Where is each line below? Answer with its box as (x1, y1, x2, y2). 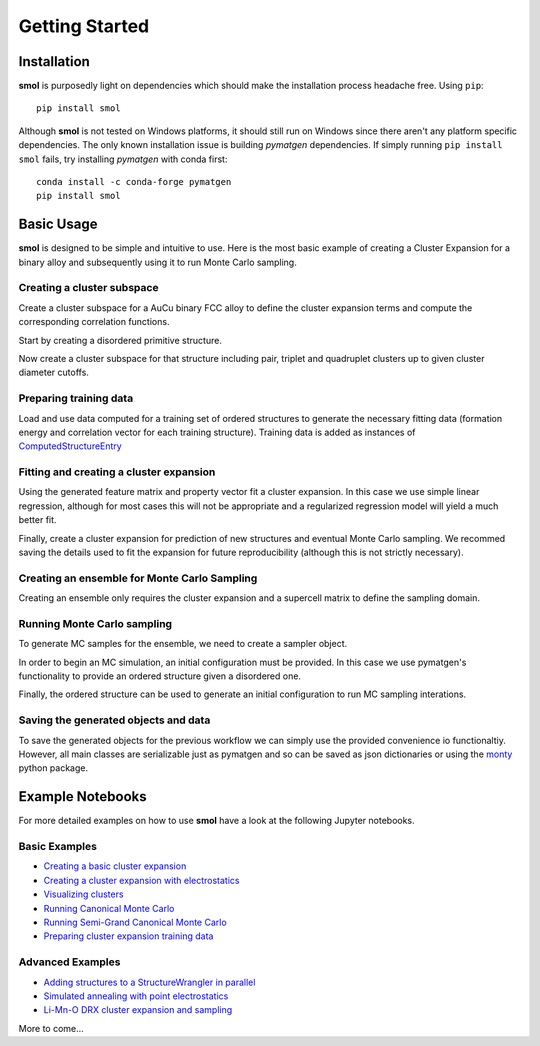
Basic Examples (18, 840, 97, 854)
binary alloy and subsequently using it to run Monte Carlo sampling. (18, 256, 297, 268)
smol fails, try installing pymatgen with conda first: (18, 153, 228, 165)
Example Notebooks (18, 788, 147, 805)
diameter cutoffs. (18, 366, 90, 379)
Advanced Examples (18, 955, 121, 969)
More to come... (18, 1022, 84, 1034)
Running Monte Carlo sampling (18, 616, 173, 630)
